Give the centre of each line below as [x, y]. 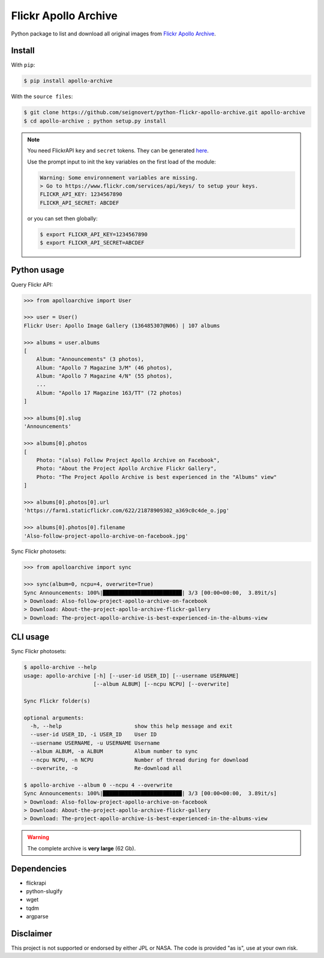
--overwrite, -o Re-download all [106, 768]
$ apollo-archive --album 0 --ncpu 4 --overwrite [98, 785]
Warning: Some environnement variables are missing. [119, 178]
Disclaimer [31, 934]
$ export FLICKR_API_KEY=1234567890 [94, 234]
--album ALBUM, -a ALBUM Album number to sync [114, 752]
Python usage [38, 270]
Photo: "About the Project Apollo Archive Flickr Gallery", [127, 468]
